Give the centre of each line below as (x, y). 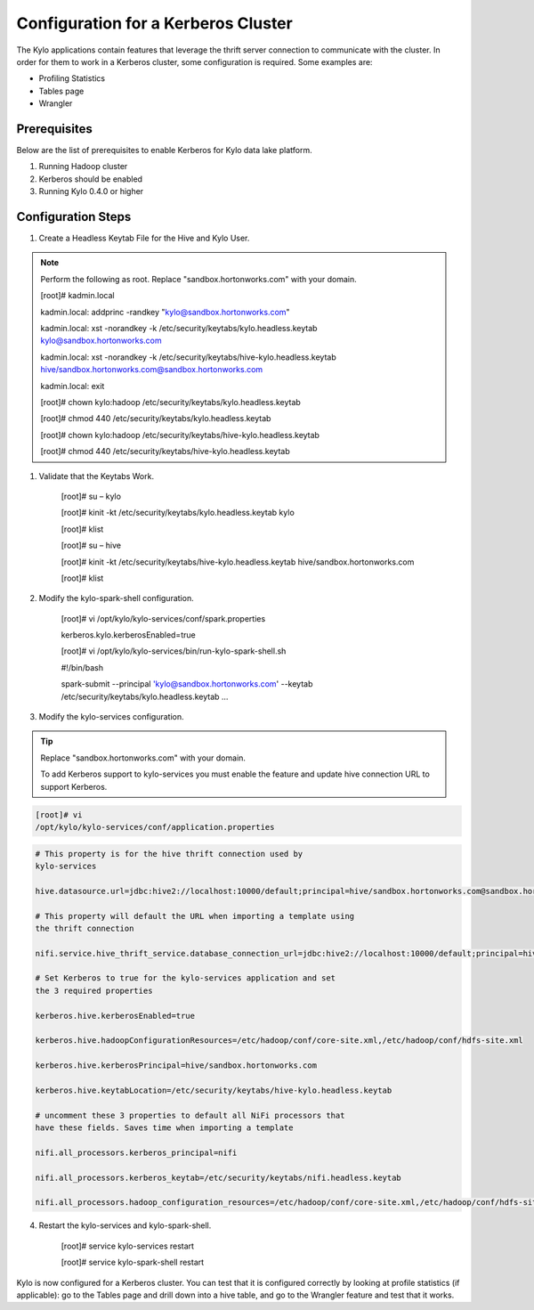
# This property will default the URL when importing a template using (195, 916)
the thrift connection (85, 928)
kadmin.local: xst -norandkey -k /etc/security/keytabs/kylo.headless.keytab (179, 329)
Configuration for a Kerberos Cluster (154, 23)
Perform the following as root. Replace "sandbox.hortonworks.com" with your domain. (198, 279)
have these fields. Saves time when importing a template (164, 1128)
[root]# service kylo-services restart (128, 1246)
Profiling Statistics (72, 78)
